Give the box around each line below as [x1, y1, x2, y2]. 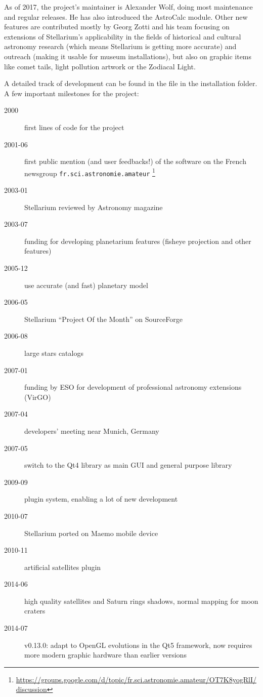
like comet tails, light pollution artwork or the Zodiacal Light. [4, 61, 196, 71]
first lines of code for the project [24, 121, 124, 132]
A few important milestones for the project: [4, 88, 139, 98]
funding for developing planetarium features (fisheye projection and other [24, 235, 251, 246]
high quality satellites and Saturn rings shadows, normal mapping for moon [24, 595, 258, 606]
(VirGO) [24, 391, 51, 402]
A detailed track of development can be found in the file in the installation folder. [4, 78, 257, 89]
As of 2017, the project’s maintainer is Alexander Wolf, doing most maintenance [4, 2, 253, 12]
